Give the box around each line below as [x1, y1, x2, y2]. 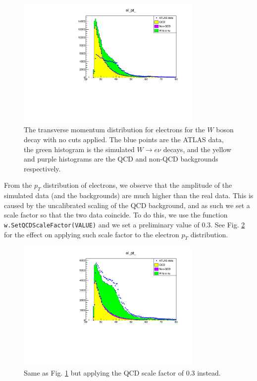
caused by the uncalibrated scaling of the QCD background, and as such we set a [4, 200, 250, 210]
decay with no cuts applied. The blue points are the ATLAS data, [24, 134, 224, 144]
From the [4, 180, 32, 190]
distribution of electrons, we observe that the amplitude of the [43, 180, 232, 190]
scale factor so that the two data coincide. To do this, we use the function [4, 210, 228, 220]
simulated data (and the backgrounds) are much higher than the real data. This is [4, 190, 254, 201]
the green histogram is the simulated [24, 144, 135, 154]
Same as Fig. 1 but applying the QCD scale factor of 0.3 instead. [24, 367, 221, 378]
